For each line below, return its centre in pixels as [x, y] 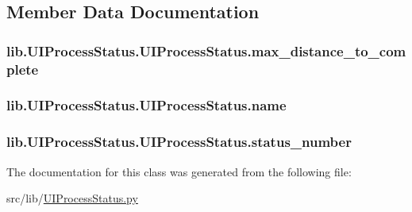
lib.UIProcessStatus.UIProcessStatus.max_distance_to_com [206, 50]
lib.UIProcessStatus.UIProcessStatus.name [146, 105]
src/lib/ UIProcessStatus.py [72, 198]
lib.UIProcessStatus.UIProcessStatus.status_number [179, 142]
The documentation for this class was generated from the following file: [179, 171]
